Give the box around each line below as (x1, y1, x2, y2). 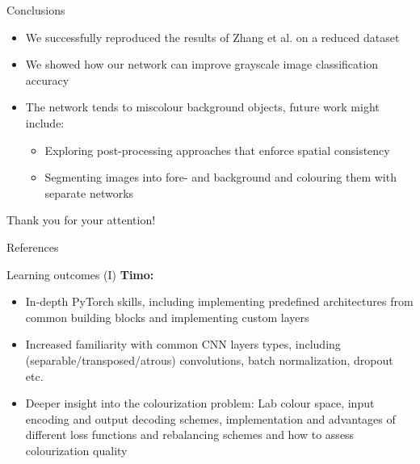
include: (25, 114, 65, 131)
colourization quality (25, 441, 128, 458)
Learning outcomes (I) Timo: (6, 265, 154, 282)
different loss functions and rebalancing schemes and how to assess (25, 426, 355, 443)
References (6, 238, 59, 255)
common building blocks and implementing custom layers (25, 308, 309, 325)
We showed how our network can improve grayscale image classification (25, 56, 379, 73)
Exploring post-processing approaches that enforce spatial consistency (44, 141, 390, 158)
